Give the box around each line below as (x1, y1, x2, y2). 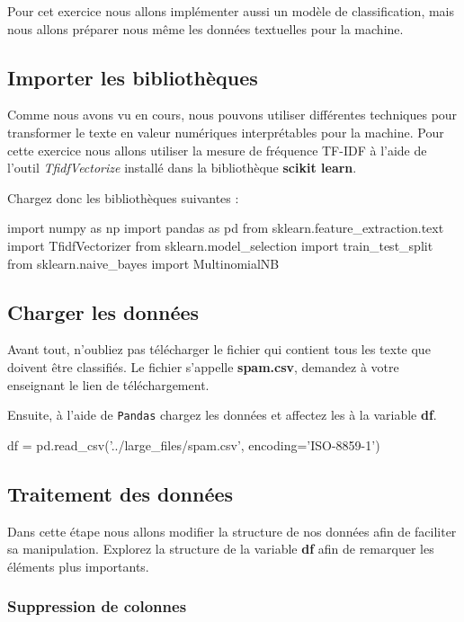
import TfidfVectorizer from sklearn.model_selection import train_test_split (7, 235, 433, 254)
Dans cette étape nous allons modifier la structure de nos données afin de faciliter (7, 521, 457, 540)
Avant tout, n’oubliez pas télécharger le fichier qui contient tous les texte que (7, 340, 431, 359)
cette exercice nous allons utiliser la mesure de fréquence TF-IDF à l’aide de (7, 140, 427, 159)
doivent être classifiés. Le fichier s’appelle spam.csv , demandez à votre (7, 357, 399, 376)
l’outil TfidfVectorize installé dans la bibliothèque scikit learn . (7, 158, 357, 177)
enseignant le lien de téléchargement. (7, 375, 210, 394)
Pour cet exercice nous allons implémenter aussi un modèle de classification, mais (7, 2, 455, 20)
